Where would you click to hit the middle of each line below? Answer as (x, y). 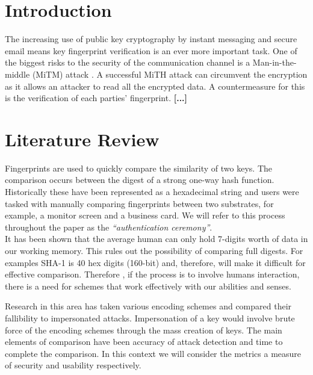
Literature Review (82, 139)
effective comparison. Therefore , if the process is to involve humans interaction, (152, 274)
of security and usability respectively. (73, 365)
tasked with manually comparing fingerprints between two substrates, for (139, 203)
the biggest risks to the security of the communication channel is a (128, 62)
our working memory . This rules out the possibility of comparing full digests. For (154, 250)
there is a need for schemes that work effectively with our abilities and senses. (148, 286)
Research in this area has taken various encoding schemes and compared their (148, 306)
